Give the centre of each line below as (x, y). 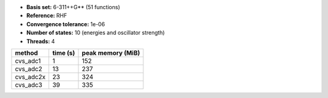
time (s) (64, 53)
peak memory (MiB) (111, 53)
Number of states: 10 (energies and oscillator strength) (96, 33)
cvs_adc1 (28, 61)
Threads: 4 (41, 41)
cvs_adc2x (30, 77)
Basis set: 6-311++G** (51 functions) (73, 7)
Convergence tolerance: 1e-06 (66, 24)
